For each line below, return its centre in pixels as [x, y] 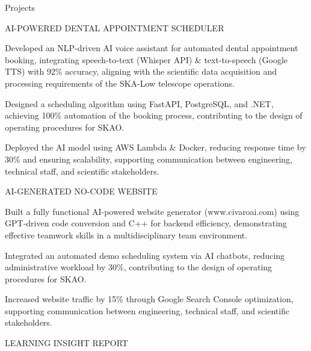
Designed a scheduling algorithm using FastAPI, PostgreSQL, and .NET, [139, 103]
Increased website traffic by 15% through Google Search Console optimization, [149, 299]
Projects [20, 7]
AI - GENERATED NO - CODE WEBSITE [81, 191]
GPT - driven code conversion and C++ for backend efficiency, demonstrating [146, 223]
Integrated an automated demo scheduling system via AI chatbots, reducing [145, 255]
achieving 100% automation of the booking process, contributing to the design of [154, 115]
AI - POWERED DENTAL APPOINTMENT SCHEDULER [115, 27]
